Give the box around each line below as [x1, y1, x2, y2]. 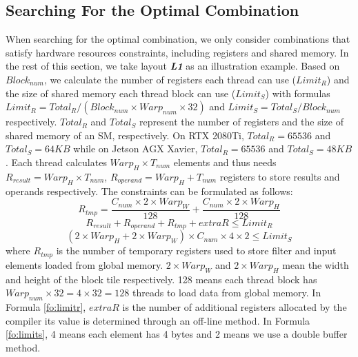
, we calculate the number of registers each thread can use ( [43, 72, 296, 86]
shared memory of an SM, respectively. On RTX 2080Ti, [6, 127, 244, 142]
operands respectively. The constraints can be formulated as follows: [6, 183, 293, 198]
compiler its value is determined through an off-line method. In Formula [6, 313, 310, 327]
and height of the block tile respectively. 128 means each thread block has [6, 272, 317, 286]
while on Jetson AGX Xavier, [73, 141, 198, 156]
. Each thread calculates [6, 154, 107, 169]
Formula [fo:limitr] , [6, 300, 86, 314]
